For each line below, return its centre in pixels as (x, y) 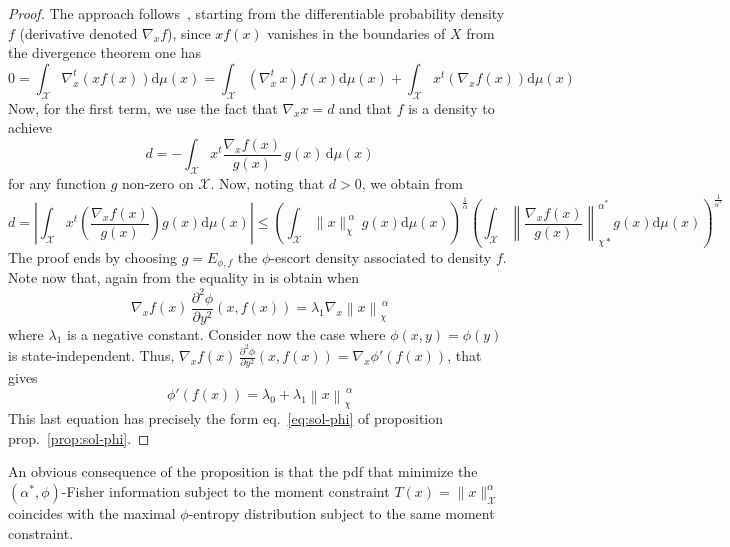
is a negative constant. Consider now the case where (226, 333)
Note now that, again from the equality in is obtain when (183, 277)
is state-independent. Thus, (91, 355)
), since (189, 32)
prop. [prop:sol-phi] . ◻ (79, 437)
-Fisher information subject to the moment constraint (225, 491)
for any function (57, 183)
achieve (30, 127)
